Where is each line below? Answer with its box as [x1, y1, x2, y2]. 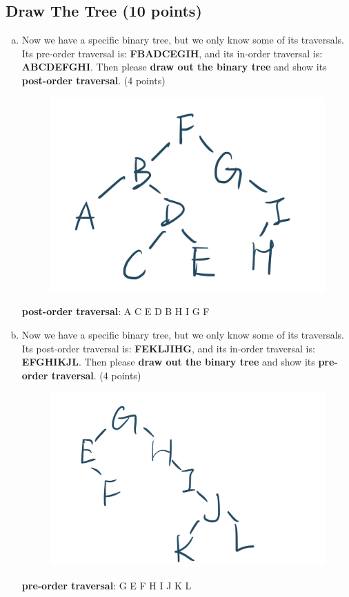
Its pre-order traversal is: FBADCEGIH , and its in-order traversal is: [21, 46, 323, 60]
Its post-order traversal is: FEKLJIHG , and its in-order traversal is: [21, 341, 315, 355]
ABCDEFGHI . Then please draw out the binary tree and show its [21, 59, 327, 74]
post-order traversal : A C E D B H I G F [21, 304, 210, 319]
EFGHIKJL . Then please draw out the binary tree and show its [21, 354, 315, 369]
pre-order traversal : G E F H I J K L [21, 578, 192, 592]
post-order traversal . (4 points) [21, 73, 166, 87]
